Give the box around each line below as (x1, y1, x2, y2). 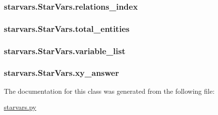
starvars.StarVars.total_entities (4, 22, 130, 34)
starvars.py (4, 102, 36, 112)
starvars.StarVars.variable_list (4, 44, 125, 57)
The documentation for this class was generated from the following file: (4, 86, 215, 96)
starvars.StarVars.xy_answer (4, 67, 119, 79)
